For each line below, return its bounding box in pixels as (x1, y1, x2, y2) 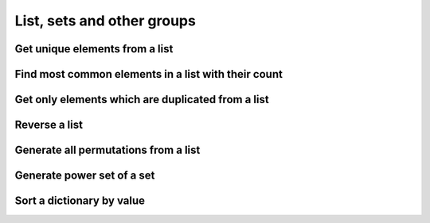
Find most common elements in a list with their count (14, 67, 283, 81)
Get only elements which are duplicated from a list (14, 93, 270, 106)
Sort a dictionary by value (14, 194, 146, 208)
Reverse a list (14, 118, 84, 132)
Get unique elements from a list (14, 42, 174, 56)
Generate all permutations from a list (14, 144, 201, 157)
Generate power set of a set (14, 169, 155, 183)
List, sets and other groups (14, 12, 197, 29)
